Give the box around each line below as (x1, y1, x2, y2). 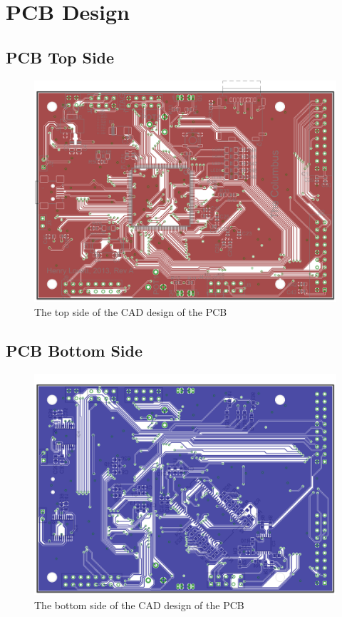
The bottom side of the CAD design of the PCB (34, 597, 244, 612)
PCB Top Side (6, 46, 115, 68)
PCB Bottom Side (6, 339, 143, 361)
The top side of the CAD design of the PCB (34, 304, 227, 319)
